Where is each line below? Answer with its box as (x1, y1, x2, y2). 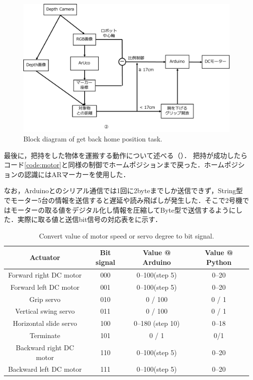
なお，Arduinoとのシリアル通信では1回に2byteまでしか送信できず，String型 (4, 185, 243, 196)
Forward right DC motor (8, 269, 82, 280)
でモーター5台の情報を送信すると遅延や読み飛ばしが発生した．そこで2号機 (4, 195, 242, 205)
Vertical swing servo (15, 306, 75, 316)
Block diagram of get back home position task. (23, 134, 163, 144)
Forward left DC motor (10, 281, 80, 292)
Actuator (29, 252, 60, 262)
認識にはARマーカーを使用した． (24, 169, 130, 179)
